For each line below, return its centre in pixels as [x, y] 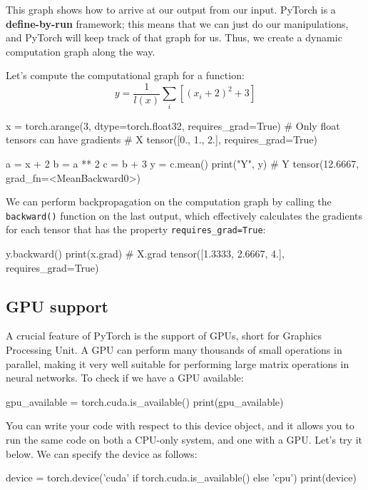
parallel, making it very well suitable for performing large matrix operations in [178, 363]
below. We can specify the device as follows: [102, 453]
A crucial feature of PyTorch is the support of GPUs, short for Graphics [164, 336]
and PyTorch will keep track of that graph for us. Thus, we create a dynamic [174, 37]
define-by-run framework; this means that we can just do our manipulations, [177, 23]
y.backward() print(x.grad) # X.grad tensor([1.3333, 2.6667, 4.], [145, 254]
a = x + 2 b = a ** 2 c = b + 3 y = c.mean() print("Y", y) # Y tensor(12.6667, [183, 163]
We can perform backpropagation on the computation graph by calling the [169, 201]
